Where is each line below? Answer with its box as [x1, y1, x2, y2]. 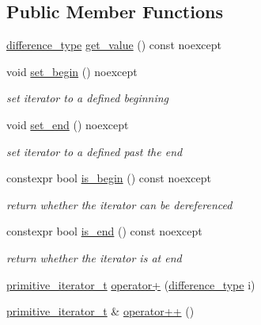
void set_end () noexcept [6, 116, 129, 132]
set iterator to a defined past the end [6, 143, 183, 159]
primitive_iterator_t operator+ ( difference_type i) [6, 276, 255, 292]
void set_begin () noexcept [6, 63, 138, 79]
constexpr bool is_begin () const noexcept [6, 170, 211, 186]
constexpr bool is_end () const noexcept [6, 223, 202, 239]
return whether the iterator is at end [6, 249, 182, 266]
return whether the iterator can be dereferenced [6, 196, 233, 212]
